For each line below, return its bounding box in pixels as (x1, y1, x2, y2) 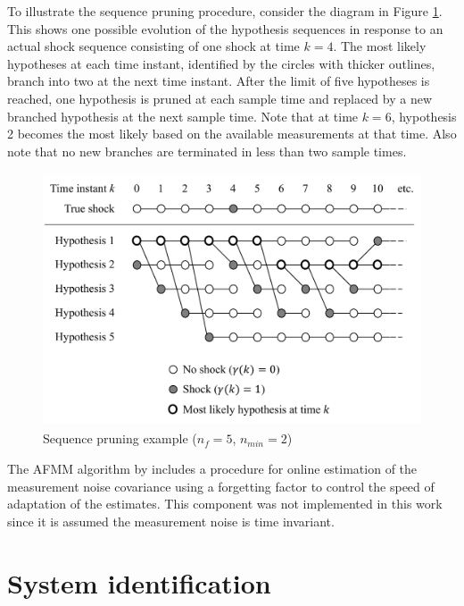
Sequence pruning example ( (43, 429, 197, 448)
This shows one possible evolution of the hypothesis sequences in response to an (7, 19, 443, 38)
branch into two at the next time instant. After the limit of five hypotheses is (7, 72, 430, 90)
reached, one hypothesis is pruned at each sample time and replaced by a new (7, 88, 432, 107)
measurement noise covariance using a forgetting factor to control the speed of (7, 476, 435, 495)
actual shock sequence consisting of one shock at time (7, 37, 300, 55)
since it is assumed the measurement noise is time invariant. (7, 511, 335, 530)
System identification (7, 564, 271, 601)
